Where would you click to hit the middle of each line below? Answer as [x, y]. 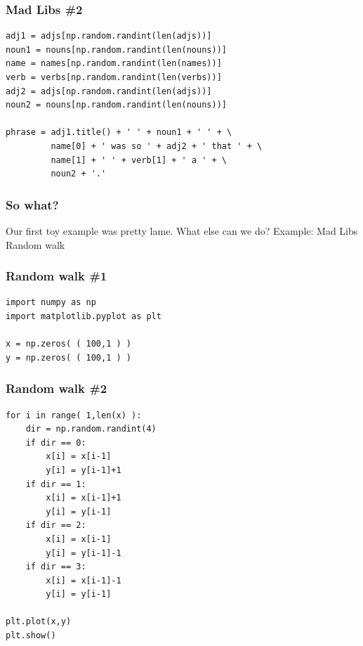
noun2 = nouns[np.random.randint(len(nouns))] [116, 105]
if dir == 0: [56, 442]
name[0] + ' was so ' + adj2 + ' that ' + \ [157, 146]
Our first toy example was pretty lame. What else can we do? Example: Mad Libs [182, 230]
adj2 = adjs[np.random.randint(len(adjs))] [109, 91]
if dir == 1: [56, 484]
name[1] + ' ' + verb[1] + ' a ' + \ [139, 160]
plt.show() [31, 636]
